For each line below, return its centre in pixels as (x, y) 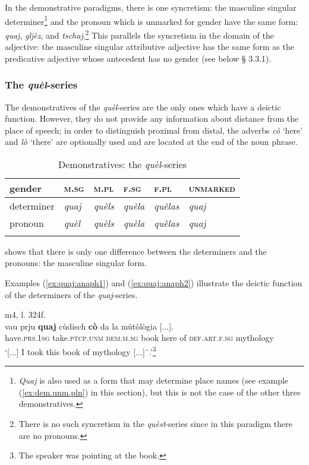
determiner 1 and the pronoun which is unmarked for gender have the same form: (152, 20)
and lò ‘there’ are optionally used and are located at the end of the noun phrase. (151, 142)
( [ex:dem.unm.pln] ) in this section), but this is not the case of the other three (160, 392)
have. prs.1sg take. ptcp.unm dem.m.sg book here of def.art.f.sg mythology (139, 338)
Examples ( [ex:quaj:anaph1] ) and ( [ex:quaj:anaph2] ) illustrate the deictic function (154, 283)
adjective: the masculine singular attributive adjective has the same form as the (149, 47)
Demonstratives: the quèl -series (123, 164)
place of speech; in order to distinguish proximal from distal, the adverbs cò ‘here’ (154, 130)
